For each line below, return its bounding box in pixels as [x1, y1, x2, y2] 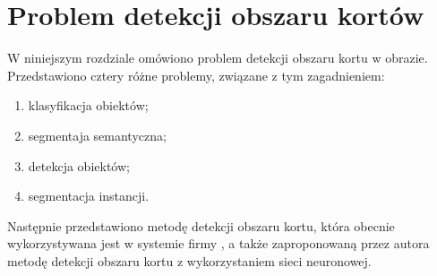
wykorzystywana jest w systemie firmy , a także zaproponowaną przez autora [7, 234, 430, 253]
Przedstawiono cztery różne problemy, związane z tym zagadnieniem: [7, 65, 385, 84]
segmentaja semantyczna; [28, 125, 167, 144]
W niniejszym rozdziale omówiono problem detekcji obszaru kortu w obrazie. [7, 48, 428, 67]
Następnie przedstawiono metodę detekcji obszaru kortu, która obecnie [7, 216, 395, 235]
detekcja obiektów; [28, 156, 130, 175]
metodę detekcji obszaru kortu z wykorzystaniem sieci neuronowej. [7, 251, 372, 270]
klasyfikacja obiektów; [28, 96, 149, 115]
